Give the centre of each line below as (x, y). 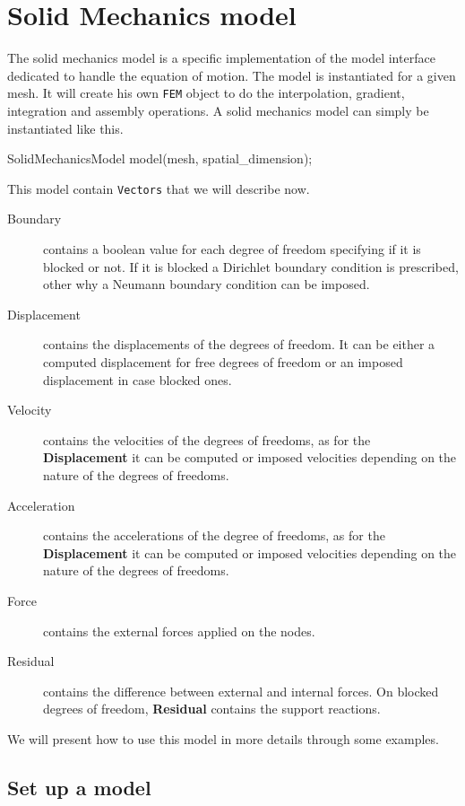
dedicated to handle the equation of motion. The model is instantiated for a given (232, 75)
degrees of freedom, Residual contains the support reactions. (212, 709)
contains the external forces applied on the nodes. (179, 631)
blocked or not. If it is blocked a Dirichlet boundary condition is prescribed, (251, 266)
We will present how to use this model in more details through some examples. (223, 738)
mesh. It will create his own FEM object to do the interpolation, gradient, (206, 93)
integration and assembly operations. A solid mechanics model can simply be (218, 110)
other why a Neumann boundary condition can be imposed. (207, 284)
